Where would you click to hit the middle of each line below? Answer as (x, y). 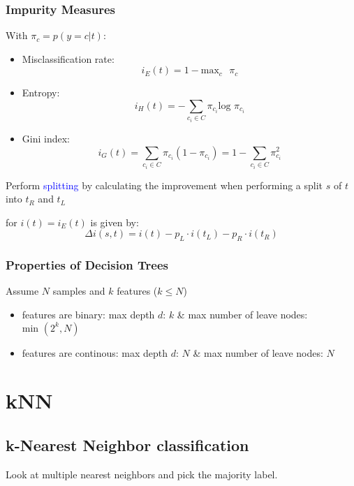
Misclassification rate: (68, 58)
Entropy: (41, 93)
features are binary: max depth (88, 314)
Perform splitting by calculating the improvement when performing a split (164, 185)
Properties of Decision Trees (87, 265)
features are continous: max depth (95, 352)
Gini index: (46, 138)
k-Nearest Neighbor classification (127, 444)
